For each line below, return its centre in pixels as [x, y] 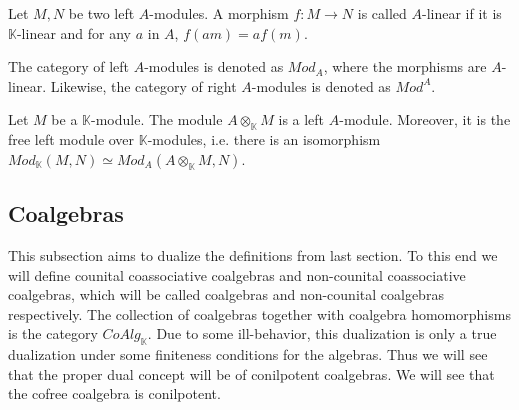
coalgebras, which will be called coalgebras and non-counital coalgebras [226, 294]
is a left [301, 119]
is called [382, 13]
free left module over [71, 139]
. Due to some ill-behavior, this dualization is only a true [322, 333]
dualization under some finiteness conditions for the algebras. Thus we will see [248, 354]
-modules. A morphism [219, 13]
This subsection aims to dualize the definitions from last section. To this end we [253, 254]
